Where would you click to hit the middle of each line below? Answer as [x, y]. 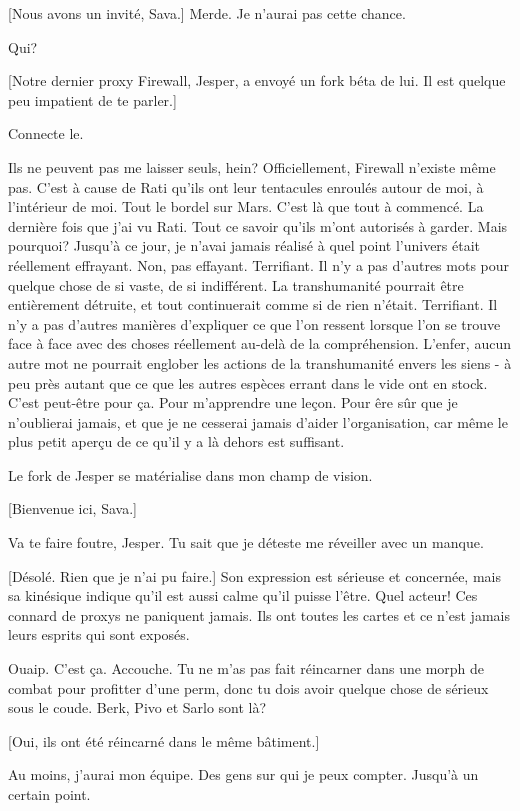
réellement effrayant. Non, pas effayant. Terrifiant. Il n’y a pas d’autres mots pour [259, 264]
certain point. [49, 794]
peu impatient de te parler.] [92, 99]
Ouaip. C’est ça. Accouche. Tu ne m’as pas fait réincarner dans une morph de [246, 668]
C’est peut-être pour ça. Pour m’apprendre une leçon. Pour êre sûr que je [233, 402]
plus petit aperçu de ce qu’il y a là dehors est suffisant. [176, 441]
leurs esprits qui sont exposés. [99, 634]
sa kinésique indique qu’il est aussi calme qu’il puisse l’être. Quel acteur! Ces [243, 595]
